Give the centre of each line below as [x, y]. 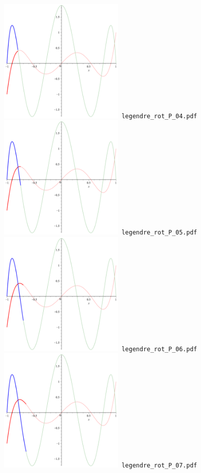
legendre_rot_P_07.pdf [159, 466]
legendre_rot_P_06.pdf [159, 349]
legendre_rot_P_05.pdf [159, 233]
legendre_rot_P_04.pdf [159, 116]
